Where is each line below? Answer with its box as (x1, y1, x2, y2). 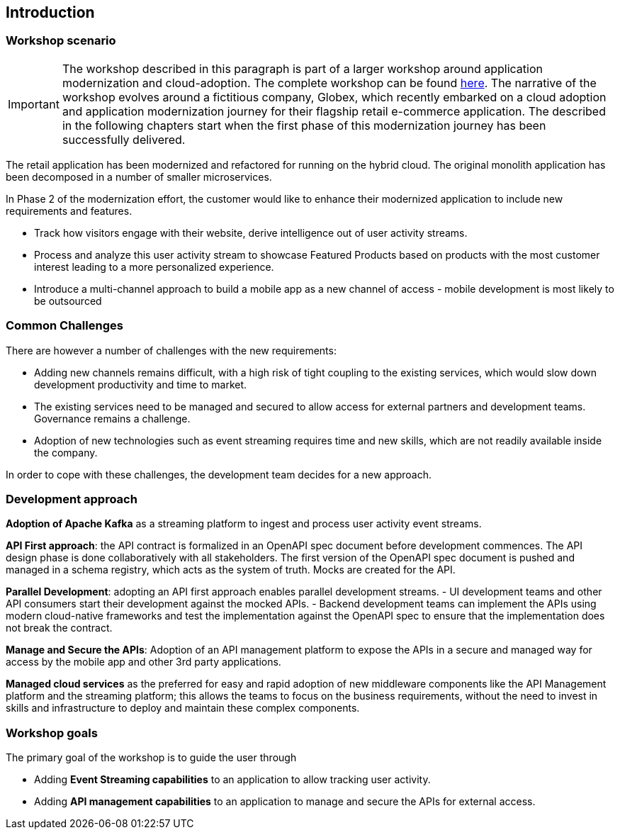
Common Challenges (6, 318, 123, 333)
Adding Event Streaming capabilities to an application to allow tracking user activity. (34, 773, 431, 786)
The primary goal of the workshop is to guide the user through (6, 751, 297, 764)
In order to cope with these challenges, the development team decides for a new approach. (6, 468, 432, 481)
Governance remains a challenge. (34, 412, 191, 425)
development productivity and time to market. (34, 378, 247, 391)
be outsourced (34, 294, 102, 307)
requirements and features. (6, 204, 133, 217)
